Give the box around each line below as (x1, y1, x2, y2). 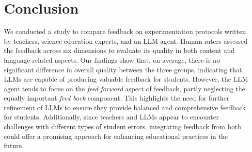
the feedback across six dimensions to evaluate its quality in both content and (4, 45, 235, 55)
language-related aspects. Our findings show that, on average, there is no (4, 54, 220, 65)
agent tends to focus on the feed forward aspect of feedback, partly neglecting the (4, 83, 245, 93)
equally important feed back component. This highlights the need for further (4, 93, 230, 103)
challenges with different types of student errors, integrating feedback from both (4, 121, 241, 132)
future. (4, 140, 24, 151)
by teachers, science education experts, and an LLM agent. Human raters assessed (4, 35, 248, 46)
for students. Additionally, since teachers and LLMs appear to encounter (4, 112, 219, 122)
